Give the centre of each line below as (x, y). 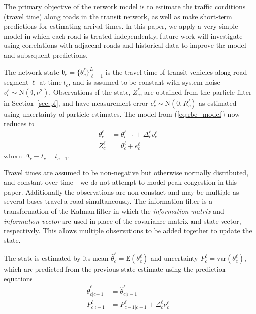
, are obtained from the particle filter (196, 92)
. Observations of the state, (90, 92)
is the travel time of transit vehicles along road (176, 71)
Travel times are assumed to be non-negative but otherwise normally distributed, (126, 172)
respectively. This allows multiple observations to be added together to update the (128, 230)
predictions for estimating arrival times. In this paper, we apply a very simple (121, 26)
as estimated (218, 102)
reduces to (19, 123)
